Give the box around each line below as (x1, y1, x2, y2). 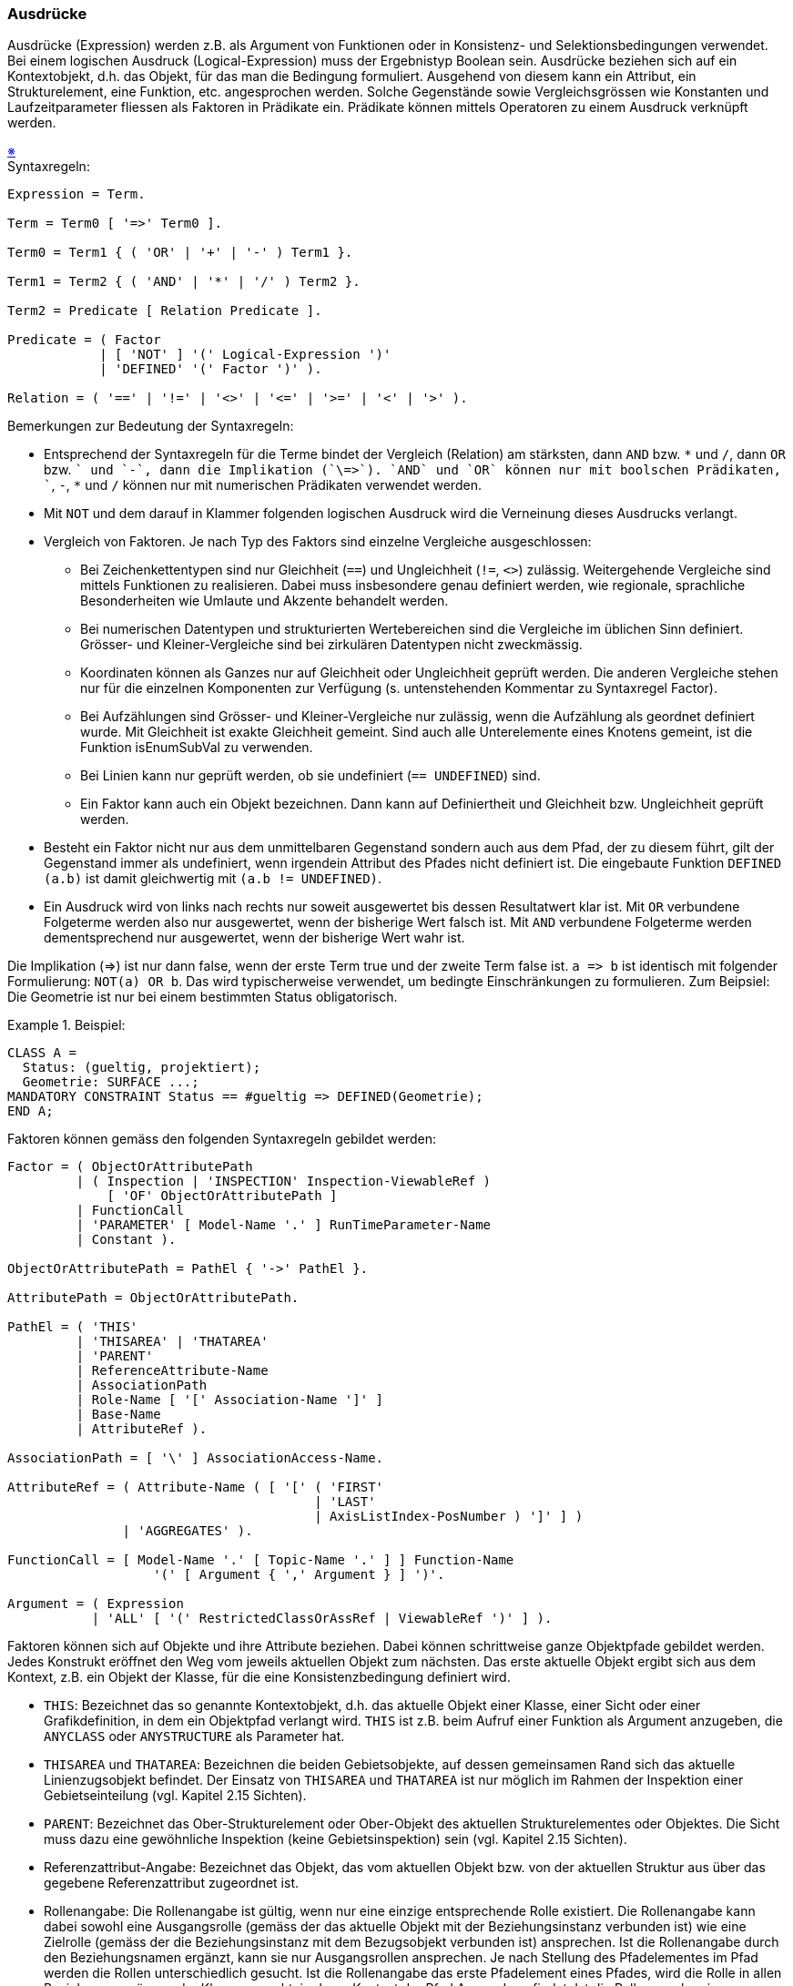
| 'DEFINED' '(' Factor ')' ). (99, 362, 322, 377)
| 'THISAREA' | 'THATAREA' (76, 1334, 269, 1349)
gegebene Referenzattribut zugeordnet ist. (44, 1875, 299, 1891)
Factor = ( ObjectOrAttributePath (7, 1159, 253, 1175)
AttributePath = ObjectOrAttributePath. (7, 1290, 300, 1306)
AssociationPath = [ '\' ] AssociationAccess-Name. (7, 1451, 384, 1466)
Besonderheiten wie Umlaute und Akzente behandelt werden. (80, 593, 449, 609)
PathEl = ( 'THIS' (7, 1319, 138, 1335)
